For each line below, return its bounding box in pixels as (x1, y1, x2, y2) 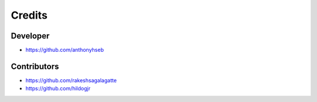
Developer (11, 31, 50, 41)
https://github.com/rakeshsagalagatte (25, 76, 117, 84)
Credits (11, 9, 48, 22)
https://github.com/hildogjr (25, 85, 91, 92)
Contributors (11, 61, 59, 71)
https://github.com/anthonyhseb (25, 47, 104, 54)
